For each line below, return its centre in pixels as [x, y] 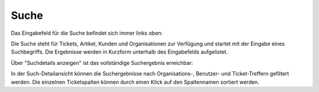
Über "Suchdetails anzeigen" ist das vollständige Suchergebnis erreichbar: [102, 63]
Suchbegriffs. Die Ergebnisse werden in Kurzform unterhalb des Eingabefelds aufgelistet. [119, 52]
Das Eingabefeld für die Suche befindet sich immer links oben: [87, 33]
